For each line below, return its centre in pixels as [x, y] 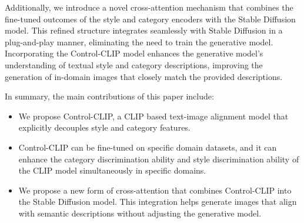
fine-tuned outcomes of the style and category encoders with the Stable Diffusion [150, 19]
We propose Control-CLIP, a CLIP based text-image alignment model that [153, 116]
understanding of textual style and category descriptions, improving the [134, 64]
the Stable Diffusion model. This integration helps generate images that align [158, 202]
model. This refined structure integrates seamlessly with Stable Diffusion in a [144, 30]
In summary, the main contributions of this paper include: [109, 96]
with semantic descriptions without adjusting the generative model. [140, 213]
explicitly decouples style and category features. [104, 127]
